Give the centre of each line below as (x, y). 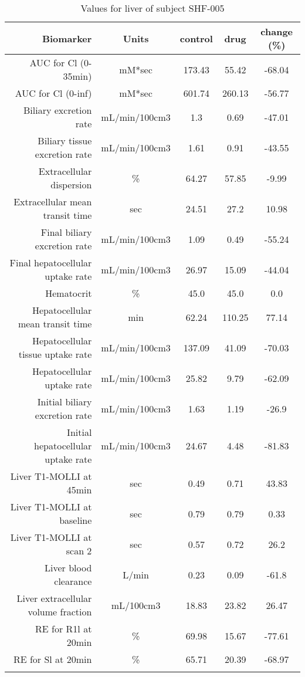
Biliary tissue (65, 141)
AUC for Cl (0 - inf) (53, 93)
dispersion (71, 185)
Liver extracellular (54, 598)
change (277, 31)
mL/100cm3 (136, 605)
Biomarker (67, 38)
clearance (73, 581)
